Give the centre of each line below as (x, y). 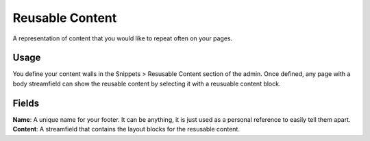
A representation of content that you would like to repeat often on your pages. (123, 38)
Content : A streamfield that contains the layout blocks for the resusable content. (126, 129)
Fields (26, 103)
